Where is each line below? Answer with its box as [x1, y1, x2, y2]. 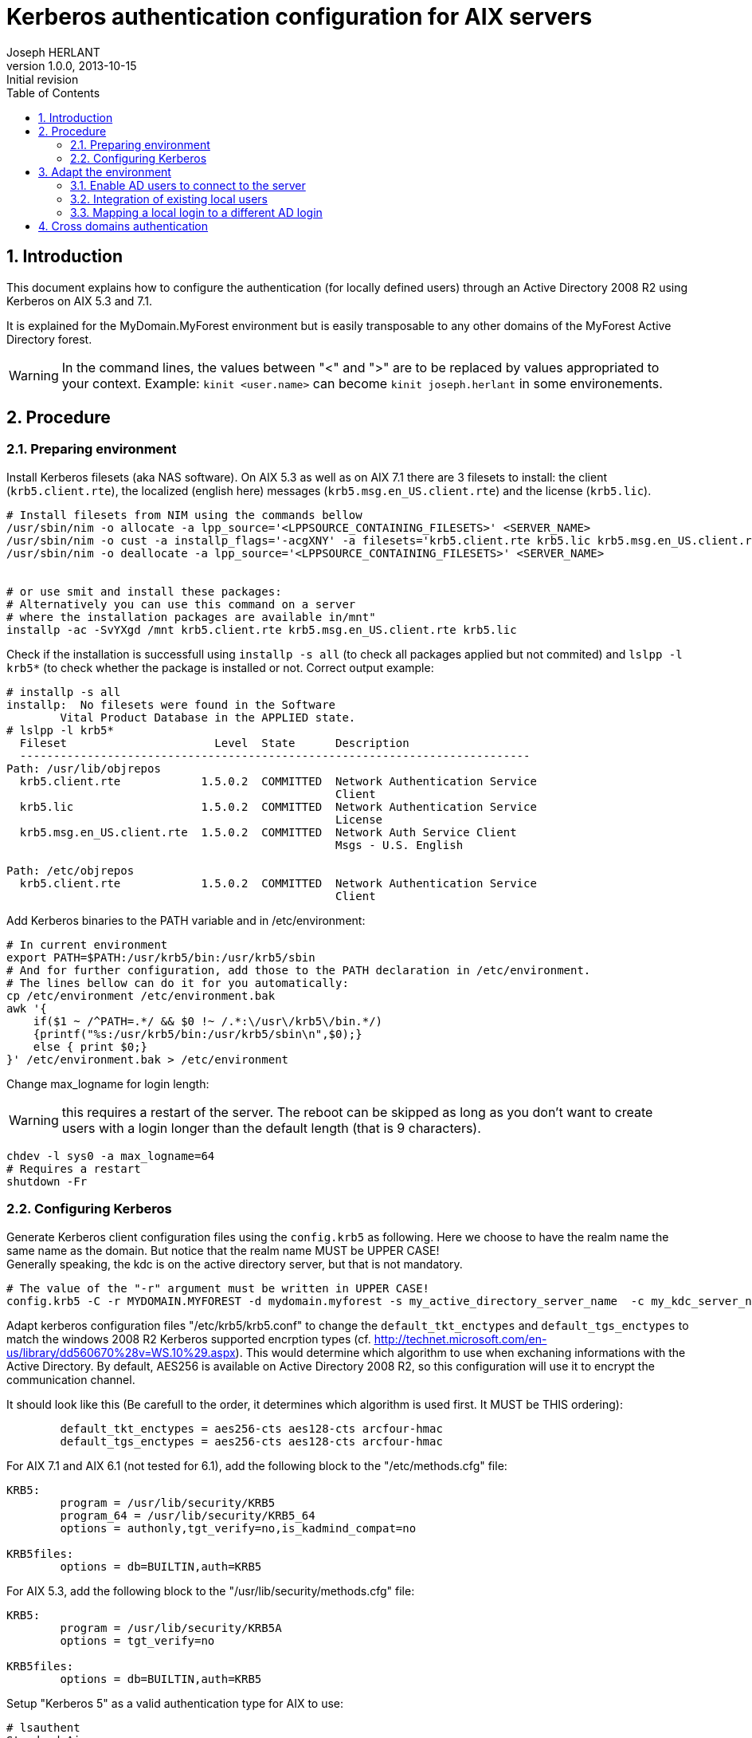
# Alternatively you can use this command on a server [6, 597, 356, 611]
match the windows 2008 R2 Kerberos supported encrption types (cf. [6, 1331, 371, 1346]
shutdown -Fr [6, 1174, 88, 1188]
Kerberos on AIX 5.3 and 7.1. [6, 293, 153, 308]
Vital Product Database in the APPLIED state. [60, 710, 356, 724]
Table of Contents [6, 85, 100, 100]
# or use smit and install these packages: [6, 584, 282, 598]
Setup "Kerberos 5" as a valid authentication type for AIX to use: [6, 1696, 344, 1710]
